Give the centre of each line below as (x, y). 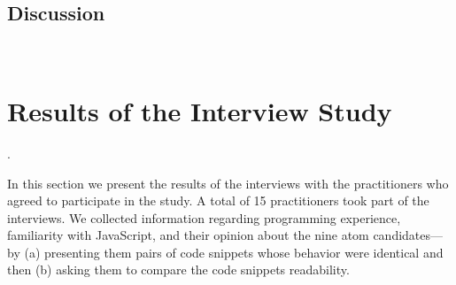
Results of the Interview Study (200, 110)
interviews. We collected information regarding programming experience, (204, 217)
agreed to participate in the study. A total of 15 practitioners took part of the (218, 200)
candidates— (408, 235)
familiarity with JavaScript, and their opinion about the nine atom (188, 235)
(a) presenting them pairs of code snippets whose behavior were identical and (234, 252)
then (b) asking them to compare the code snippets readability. (178, 270)
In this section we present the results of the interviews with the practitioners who (228, 183)
